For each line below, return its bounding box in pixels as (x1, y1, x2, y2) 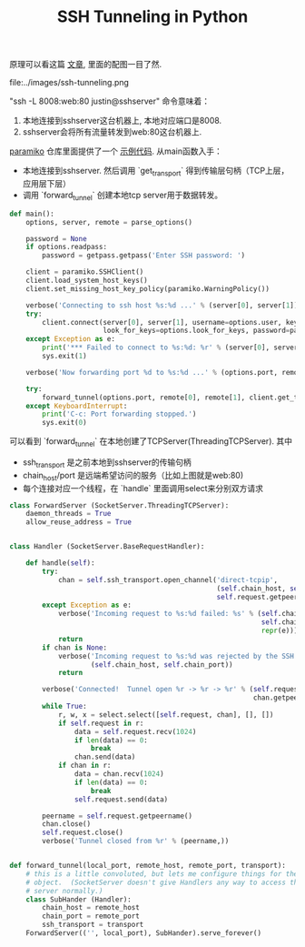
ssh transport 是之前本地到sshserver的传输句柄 (22, 457, 192, 469)
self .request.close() (42, 828, 124, 838)
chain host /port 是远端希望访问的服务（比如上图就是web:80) (22, 469, 244, 483)
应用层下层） (22, 177, 71, 188)
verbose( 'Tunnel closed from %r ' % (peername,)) (42, 837, 230, 846)
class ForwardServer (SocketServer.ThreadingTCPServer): (9, 500, 230, 510)
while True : (42, 702, 88, 711)
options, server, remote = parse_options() (25, 217, 193, 227)
